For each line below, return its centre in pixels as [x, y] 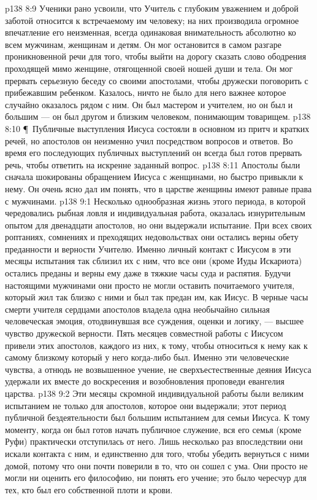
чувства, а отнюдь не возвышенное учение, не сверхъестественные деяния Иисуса [158, 369]
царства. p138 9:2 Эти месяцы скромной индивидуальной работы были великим [155, 393]
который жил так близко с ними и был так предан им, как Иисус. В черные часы [157, 297]
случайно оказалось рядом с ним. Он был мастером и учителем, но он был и [149, 104]
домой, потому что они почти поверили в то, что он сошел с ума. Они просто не [156, 465]
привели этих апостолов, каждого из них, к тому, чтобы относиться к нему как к [156, 345]
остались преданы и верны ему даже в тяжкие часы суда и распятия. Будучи [148, 273]
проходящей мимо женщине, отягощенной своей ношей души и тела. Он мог [149, 68]
